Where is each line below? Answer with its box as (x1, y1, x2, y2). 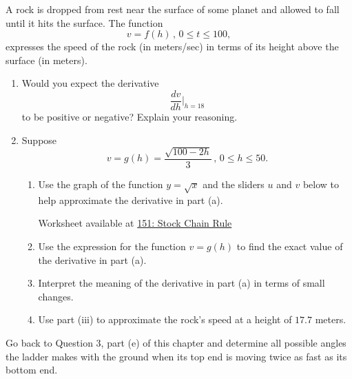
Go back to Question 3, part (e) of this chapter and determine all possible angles (6, 335, 346, 349)
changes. (38, 289, 74, 303)
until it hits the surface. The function (6, 15, 163, 30)
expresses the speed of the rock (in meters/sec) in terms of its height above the (6, 39, 339, 54)
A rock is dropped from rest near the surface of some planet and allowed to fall (6, 2, 340, 16)
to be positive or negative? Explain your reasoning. (21, 110, 238, 124)
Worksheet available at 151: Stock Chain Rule (38, 216, 232, 230)
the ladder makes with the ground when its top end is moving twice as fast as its (6, 349, 347, 363)
